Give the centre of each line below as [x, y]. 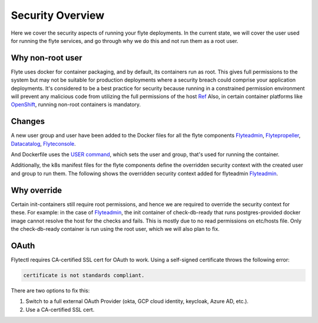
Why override [37, 190]
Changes [28, 121]
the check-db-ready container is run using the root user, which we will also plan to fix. [115, 228]
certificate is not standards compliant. [84, 275]
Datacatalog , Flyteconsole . [43, 143]
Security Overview [58, 15]
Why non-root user [47, 58]
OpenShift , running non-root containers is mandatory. [76, 105]
